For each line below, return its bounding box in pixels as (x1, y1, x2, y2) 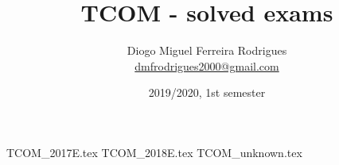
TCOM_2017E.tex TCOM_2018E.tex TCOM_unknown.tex (6, 144, 302, 160)
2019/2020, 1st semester (148, 84, 266, 101)
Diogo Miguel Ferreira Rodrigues (127, 42, 287, 59)
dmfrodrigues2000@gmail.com (134, 57, 279, 74)
